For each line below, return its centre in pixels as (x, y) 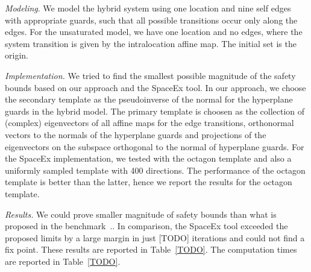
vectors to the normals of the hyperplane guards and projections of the (136, 134)
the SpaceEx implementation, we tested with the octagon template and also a (148, 158)
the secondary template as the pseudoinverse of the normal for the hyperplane (149, 99)
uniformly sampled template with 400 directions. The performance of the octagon (155, 170)
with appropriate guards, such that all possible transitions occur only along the (151, 20)
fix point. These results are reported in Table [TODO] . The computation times (151, 249)
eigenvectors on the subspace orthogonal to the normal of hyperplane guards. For (155, 146)
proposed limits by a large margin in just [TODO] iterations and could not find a (155, 237)
